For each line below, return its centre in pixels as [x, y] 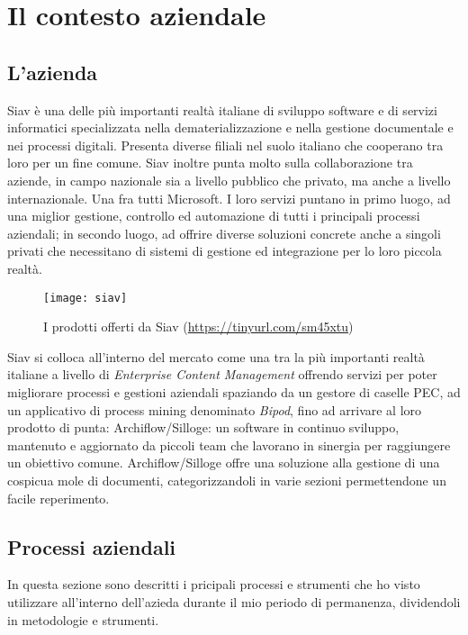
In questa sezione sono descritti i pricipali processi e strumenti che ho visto [214, 584]
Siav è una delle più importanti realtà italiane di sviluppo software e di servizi [222, 109]
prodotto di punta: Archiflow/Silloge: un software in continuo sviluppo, [203, 427]
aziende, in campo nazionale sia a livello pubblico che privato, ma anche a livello [229, 180]
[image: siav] [85, 298]
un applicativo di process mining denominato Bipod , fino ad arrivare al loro [215, 409]
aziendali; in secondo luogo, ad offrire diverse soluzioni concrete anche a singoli [224, 233]
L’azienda [53, 72]
